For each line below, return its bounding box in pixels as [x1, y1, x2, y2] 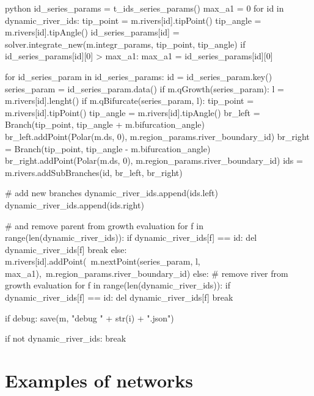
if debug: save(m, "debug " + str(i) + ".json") [5, 311, 174, 324]
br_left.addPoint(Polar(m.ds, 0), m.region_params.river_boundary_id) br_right [5, 130, 310, 142]
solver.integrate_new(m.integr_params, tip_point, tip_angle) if [5, 37, 246, 50]
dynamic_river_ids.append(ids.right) [5, 198, 144, 211]
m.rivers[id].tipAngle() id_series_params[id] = [5, 26, 180, 38]
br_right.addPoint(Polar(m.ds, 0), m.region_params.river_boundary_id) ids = [5, 154, 303, 167]
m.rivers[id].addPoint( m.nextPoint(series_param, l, [5, 255, 200, 268]
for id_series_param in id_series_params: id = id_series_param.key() [5, 70, 272, 82]
